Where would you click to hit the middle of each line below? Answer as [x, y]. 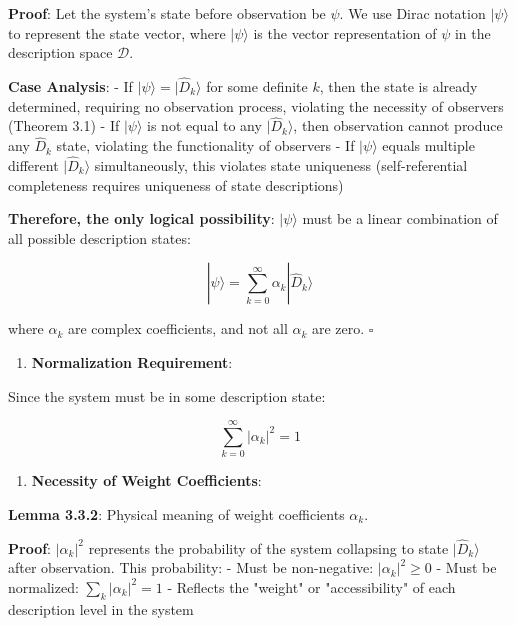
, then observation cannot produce [398, 125]
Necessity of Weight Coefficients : [146, 480]
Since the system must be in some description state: [167, 395]
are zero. [338, 328]
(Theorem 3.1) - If [64, 125]
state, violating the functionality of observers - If [205, 145]
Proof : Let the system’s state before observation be [167, 13]
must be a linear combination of [400, 218]
